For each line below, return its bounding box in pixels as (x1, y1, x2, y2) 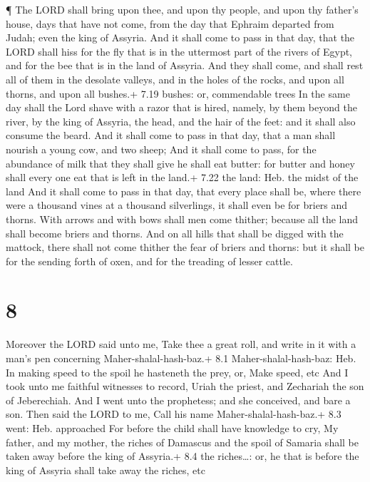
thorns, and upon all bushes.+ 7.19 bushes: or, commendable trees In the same (6, 86, 350, 101)
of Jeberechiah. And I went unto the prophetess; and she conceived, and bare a (6, 392, 351, 407)
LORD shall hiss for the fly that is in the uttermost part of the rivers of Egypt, (6, 43, 353, 58)
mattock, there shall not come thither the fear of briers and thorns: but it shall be (6, 240, 365, 255)
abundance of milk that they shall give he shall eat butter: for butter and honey (6, 155, 355, 170)
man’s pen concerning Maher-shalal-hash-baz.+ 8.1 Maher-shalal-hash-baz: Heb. (6, 351, 356, 365)
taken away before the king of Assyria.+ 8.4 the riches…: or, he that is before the (6, 448, 359, 463)
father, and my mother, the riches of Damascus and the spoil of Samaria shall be (6, 434, 359, 449)
